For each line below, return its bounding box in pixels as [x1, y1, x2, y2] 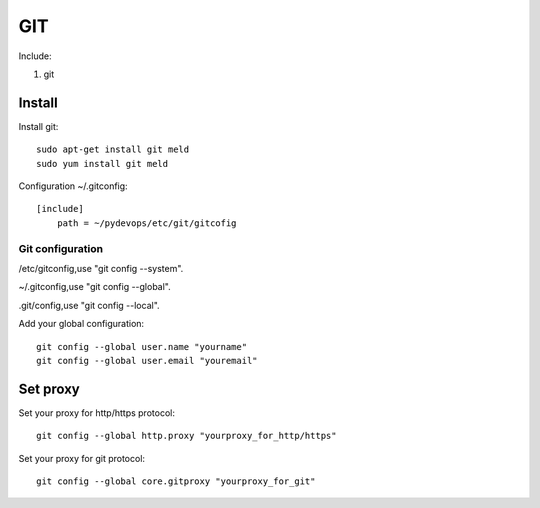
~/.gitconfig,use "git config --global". [18, 281, 172, 293]
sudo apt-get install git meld [36, 144, 190, 155]
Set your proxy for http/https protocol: [18, 406, 175, 419]
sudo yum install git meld [36, 158, 169, 169]
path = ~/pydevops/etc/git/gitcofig [56, 217, 237, 229]
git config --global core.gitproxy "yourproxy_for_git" [36, 475, 316, 487]
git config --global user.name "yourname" [36, 341, 248, 352]
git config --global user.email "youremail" [36, 355, 259, 366]
